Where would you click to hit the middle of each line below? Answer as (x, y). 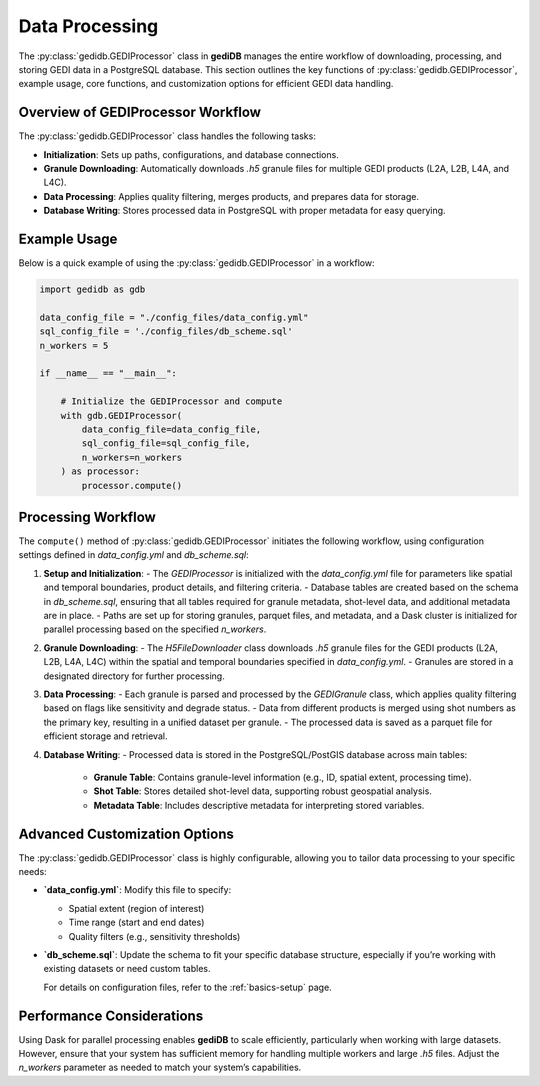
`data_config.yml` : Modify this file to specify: (137, 890)
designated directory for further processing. (134, 676)
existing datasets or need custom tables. (127, 969)
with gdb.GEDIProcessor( (121, 415)
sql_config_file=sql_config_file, (166, 443)
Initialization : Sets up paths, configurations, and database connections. (191, 154)
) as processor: (100, 471)
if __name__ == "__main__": (108, 373)
